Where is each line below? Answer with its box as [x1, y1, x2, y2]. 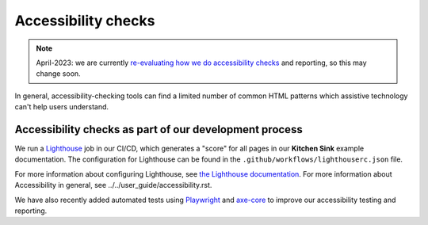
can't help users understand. [14, 102, 109, 112]
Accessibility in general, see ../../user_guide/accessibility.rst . [14, 181, 212, 190]
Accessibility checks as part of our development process [14, 123, 303, 136]
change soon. [36, 69, 81, 78]
